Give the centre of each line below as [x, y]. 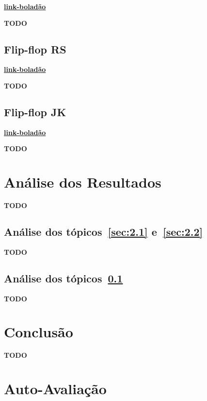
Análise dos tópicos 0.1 [64, 278]
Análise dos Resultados [83, 182]
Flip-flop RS [35, 49]
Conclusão [39, 332]
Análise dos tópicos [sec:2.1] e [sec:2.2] [103, 232]
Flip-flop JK [35, 112]
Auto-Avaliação [55, 389]
